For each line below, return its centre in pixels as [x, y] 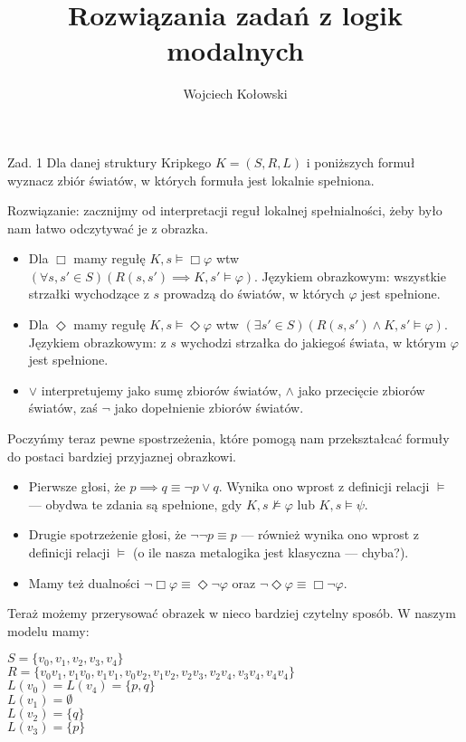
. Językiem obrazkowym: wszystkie [350, 276]
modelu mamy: [48, 630]
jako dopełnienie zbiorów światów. [209, 408]
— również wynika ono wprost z [330, 534]
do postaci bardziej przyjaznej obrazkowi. [122, 456]
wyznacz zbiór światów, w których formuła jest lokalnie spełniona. [191, 180]
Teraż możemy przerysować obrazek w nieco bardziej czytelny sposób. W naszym [232, 613]
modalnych [235, 50]
